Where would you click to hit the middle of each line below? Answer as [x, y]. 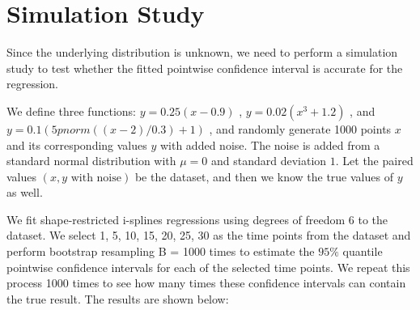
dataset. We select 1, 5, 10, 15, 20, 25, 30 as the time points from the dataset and [209, 235]
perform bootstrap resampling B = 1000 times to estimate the [161, 251]
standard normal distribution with [91, 161]
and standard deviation [269, 161]
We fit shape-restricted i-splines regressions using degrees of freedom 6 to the [197, 219]
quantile [363, 251]
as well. [25, 192]
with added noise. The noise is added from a [270, 144]
